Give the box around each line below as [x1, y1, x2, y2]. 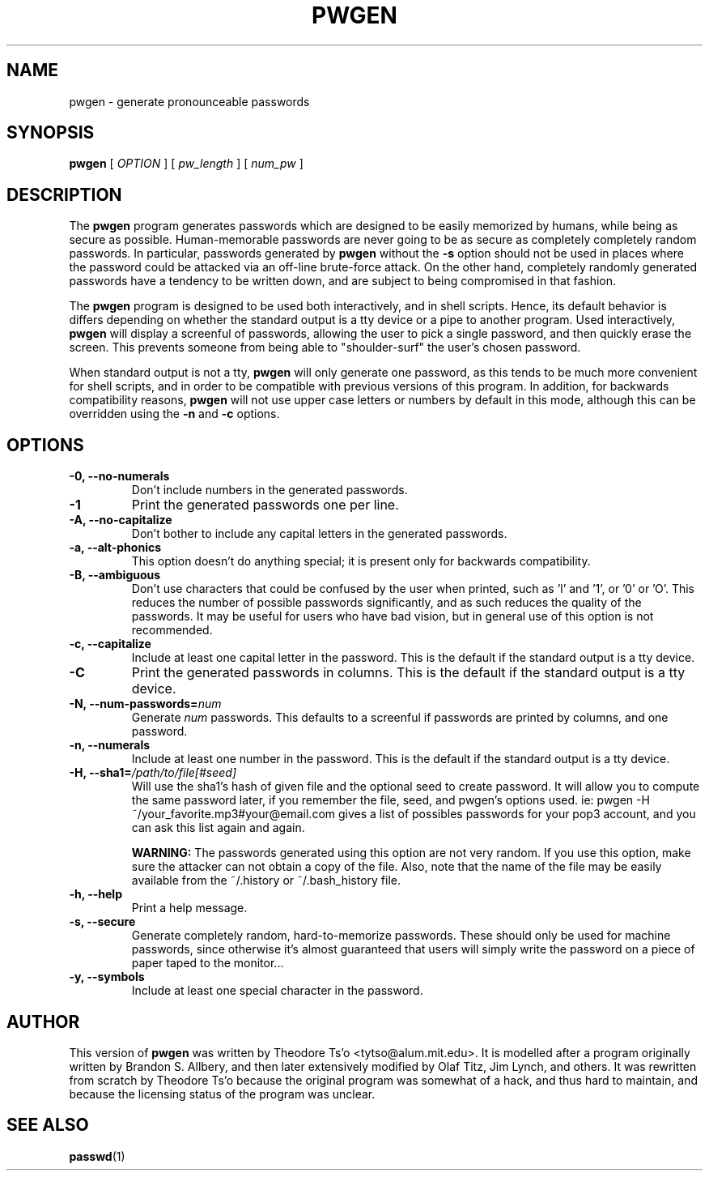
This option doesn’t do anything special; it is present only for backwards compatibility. [131, 554, 591, 569]
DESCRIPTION [6, 184, 122, 205]
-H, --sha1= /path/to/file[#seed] [69, 765, 237, 780]
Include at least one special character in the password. [131, 983, 423, 998]
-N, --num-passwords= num [69, 697, 222, 711]
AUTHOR [6, 1011, 80, 1032]
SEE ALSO [6, 1115, 89, 1136]
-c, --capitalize [69, 637, 151, 651]
